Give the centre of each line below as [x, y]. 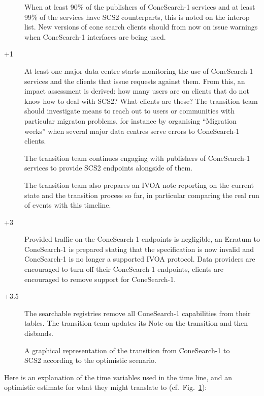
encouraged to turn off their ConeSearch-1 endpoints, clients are [124, 269]
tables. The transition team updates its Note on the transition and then [136, 323]
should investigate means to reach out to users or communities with [129, 111]
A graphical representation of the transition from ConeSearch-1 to [127, 350]
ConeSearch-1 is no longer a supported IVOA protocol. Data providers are [140, 259]
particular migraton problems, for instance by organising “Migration [130, 120]
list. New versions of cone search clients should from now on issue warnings [141, 27]
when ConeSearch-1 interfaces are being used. [95, 36]
